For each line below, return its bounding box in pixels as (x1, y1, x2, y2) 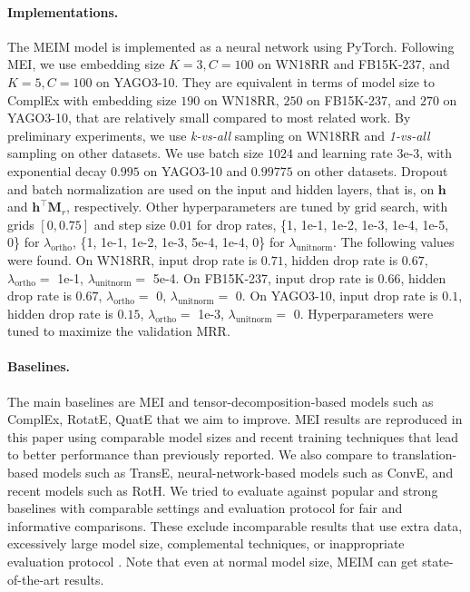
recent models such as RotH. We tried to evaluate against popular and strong (7, 480, 438, 499)
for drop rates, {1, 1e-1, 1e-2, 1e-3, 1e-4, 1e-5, (196, 214, 449, 233)
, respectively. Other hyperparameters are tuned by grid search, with (66, 197, 448, 216)
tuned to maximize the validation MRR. (7, 321, 230, 340)
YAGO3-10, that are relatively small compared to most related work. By (7, 108, 411, 127)
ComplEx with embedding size (7, 90, 177, 109)
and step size (93, 214, 166, 233)
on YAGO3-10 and (143, 161, 248, 180)
